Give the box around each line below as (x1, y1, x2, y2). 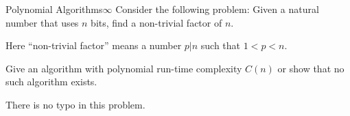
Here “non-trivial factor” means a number (5, 38, 182, 53)
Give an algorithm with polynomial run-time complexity (5, 61, 242, 75)
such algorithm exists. (5, 74, 97, 89)
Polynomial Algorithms (5, 2, 103, 16)
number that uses (5, 15, 79, 29)
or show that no (277, 61, 345, 75)
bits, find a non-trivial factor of (91, 15, 222, 29)
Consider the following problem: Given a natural (115, 2, 319, 16)
